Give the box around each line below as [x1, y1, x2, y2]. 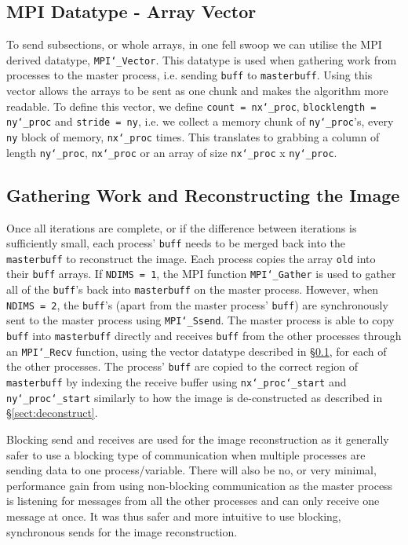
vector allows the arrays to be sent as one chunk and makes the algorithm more [6, 82, 388, 99]
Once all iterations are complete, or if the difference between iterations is [6, 219, 357, 236]
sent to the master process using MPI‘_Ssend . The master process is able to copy [6, 312, 395, 328]
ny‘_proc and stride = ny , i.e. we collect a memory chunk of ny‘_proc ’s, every [6, 113, 394, 130]
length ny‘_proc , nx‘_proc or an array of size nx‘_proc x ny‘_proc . [6, 144, 337, 160]
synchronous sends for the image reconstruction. [6, 523, 238, 540]
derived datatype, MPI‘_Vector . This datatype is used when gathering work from [6, 51, 397, 68]
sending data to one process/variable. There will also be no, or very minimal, [6, 462, 377, 478]
